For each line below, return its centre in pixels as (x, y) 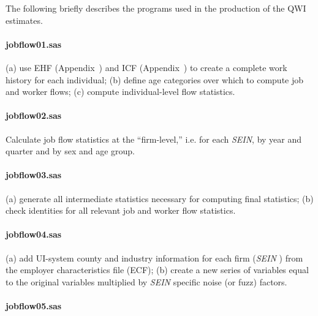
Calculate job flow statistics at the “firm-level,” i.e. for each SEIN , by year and (154, 139)
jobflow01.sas (34, 44)
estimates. (24, 20)
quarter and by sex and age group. (70, 151)
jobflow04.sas (34, 234)
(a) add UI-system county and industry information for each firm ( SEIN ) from (154, 258)
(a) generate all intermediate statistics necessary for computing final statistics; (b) (160, 198)
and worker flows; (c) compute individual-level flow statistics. (120, 92)
